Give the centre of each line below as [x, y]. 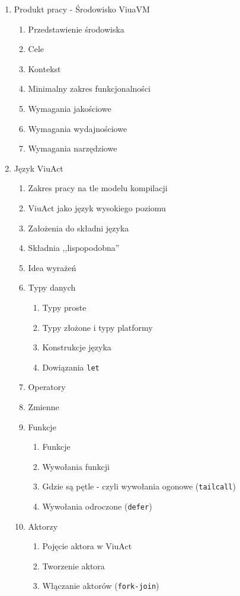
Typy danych [52, 287]
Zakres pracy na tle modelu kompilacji [98, 188]
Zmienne [44, 406]
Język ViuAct [39, 168]
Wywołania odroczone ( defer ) [97, 506]
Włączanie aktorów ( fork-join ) [101, 586]
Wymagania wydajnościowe [78, 128]
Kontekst [44, 68]
